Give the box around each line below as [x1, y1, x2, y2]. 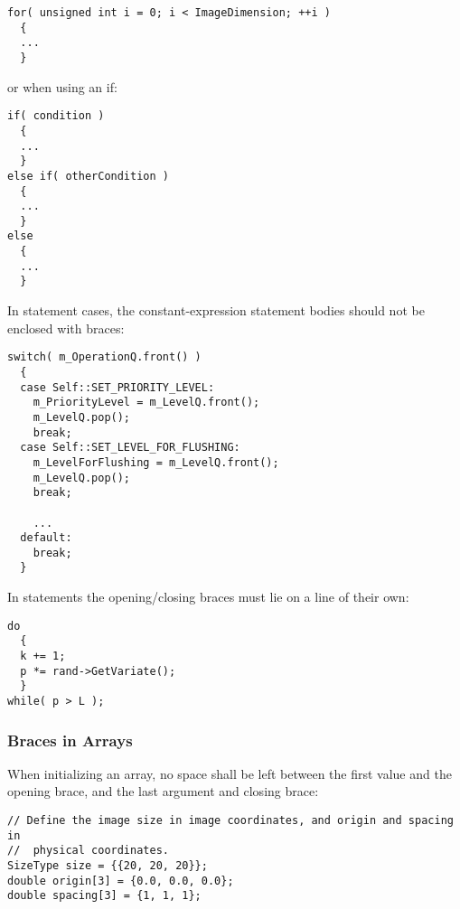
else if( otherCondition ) [7, 169, 169, 183]
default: [20, 531, 72, 545]
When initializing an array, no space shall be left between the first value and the [7, 764, 452, 782]
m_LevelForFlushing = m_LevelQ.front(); [33, 455, 279, 469]
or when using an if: [7, 77, 117, 96]
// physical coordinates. [7, 844, 169, 857]
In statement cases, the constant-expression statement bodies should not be [7, 301, 425, 320]
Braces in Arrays [7, 728, 133, 751]
